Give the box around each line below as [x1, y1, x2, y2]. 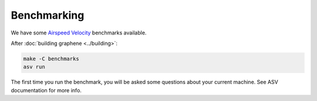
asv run [23, 64, 45, 70]
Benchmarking [11, 9, 85, 22]
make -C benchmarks [23, 55, 79, 62]
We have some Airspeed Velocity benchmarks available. [11, 29, 147, 36]
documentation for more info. [11, 86, 82, 93]
